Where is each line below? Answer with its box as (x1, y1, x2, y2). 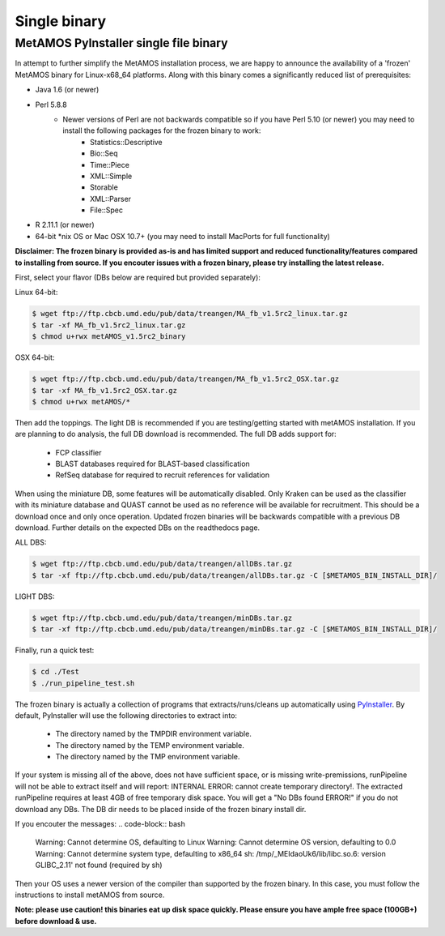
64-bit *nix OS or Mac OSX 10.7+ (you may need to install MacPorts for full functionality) (35, 231, 331, 241)
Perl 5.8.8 (35, 100, 68, 109)
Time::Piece (90, 160, 129, 169)
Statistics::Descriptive (90, 137, 163, 147)
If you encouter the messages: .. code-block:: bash (15, 819, 185, 829)
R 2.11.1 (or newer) (35, 220, 95, 230)
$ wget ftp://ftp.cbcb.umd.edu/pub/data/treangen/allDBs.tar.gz (32, 559, 293, 569)
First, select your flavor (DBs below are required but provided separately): (15, 272, 261, 283)
